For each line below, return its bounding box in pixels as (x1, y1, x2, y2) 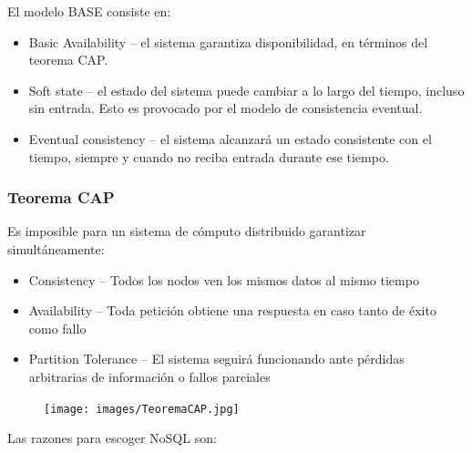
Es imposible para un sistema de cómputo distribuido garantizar (7, 221, 366, 241)
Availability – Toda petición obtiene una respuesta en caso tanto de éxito (28, 301, 436, 320)
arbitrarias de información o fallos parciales (28, 366, 271, 386)
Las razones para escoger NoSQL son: (7, 428, 217, 448)
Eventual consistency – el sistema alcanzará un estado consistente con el (28, 129, 432, 148)
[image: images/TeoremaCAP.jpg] (44, 402, 240, 416)
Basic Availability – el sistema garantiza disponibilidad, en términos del (28, 32, 428, 51)
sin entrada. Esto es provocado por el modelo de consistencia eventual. (28, 98, 423, 118)
